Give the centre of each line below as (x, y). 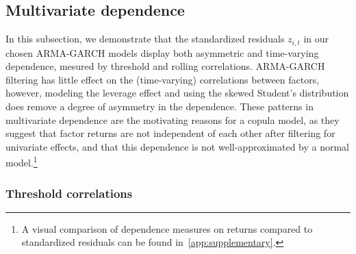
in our (316, 39)
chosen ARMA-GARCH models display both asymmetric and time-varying (162, 52)
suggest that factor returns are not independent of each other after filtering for (170, 133)
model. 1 (22, 162)
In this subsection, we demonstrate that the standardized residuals (145, 39)
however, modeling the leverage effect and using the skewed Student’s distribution (177, 93)
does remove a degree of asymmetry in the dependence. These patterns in (160, 106)
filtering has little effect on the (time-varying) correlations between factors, (163, 79)
